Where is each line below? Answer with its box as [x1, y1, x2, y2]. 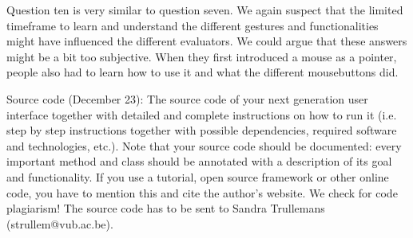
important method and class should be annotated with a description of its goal [6, 153, 392, 170]
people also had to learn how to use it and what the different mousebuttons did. [6, 64, 399, 80]
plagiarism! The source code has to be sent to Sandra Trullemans [6, 200, 325, 217]
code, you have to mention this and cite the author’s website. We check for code [6, 184, 398, 201]
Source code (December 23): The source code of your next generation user [6, 90, 368, 107]
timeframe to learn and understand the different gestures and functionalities [6, 17, 379, 33]
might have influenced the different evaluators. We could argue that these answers [6, 33, 407, 49]
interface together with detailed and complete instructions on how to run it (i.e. [6, 106, 397, 123]
